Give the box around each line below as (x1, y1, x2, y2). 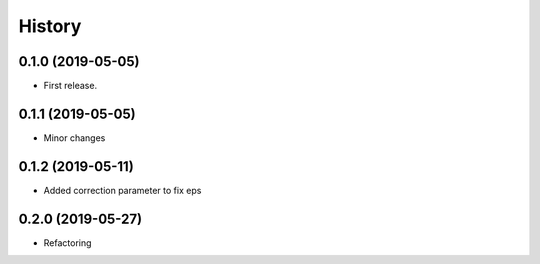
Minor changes (43, 131, 106, 144)
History (18, 15, 82, 37)
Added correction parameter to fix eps (43, 184, 202, 196)
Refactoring (43, 236, 92, 249)
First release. (43, 80, 98, 92)
